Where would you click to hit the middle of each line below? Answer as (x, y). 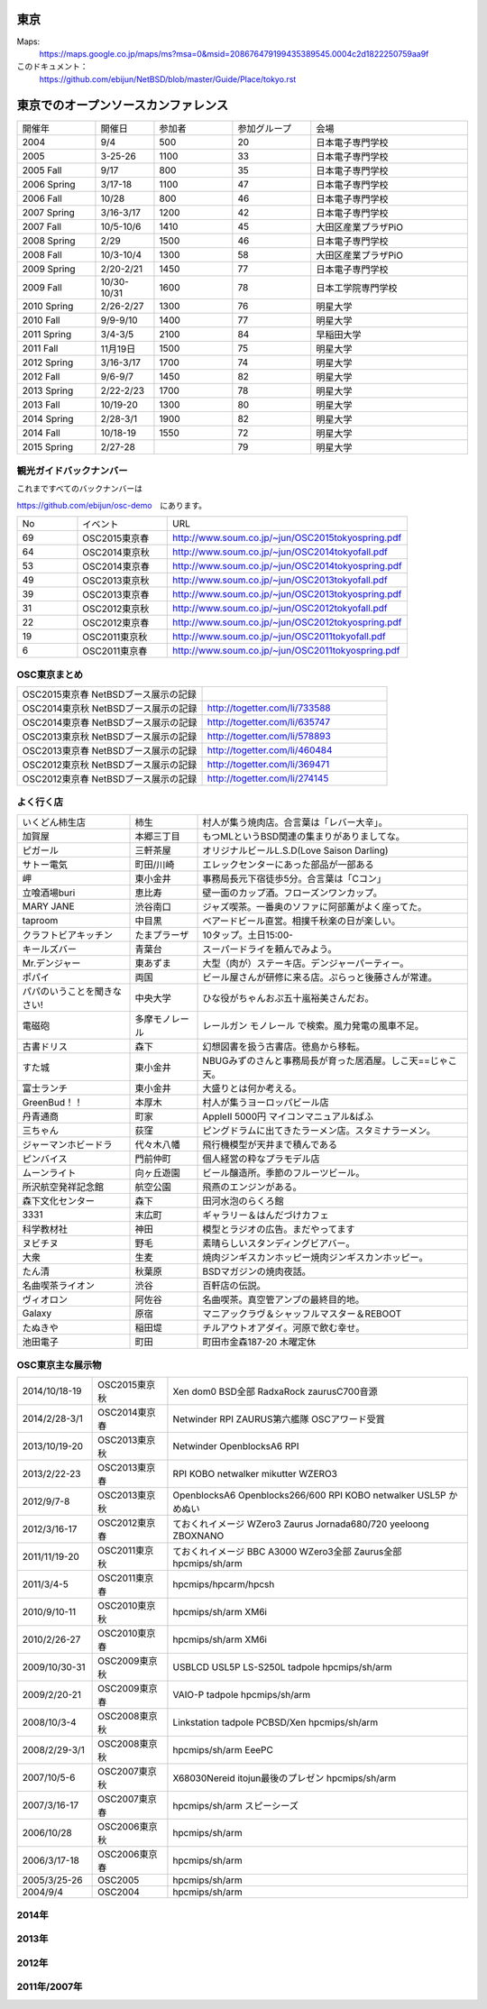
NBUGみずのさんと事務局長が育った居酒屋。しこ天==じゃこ (330, 1060)
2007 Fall (42, 226)
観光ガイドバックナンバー (72, 471)
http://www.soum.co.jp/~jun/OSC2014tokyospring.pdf (287, 566)
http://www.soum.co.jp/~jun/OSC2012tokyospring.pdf (287, 622)
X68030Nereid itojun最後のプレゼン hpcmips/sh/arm (285, 1778)
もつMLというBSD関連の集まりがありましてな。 (303, 836)
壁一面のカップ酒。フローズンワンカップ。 (293, 893)
